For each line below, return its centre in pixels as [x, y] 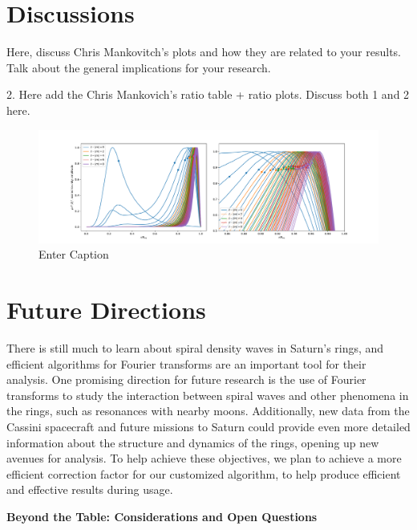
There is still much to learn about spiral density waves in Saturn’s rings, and [195, 348]
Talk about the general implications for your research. [139, 67]
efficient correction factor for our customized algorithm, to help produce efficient [204, 473]
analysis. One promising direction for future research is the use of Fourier [186, 379]
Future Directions [106, 310]
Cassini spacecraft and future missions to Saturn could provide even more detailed [208, 426]
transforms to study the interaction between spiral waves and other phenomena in [208, 395]
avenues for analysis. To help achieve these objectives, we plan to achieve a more [204, 458]
